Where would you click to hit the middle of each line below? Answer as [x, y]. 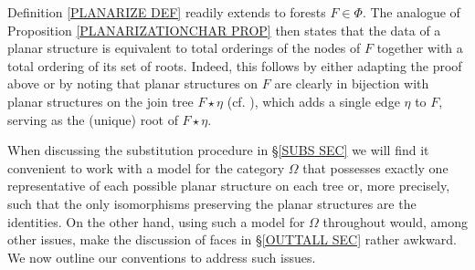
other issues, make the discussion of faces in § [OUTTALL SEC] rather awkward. [232, 239]
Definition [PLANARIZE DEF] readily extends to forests [167, 12]
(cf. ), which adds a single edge [313, 101]
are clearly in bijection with [352, 83]
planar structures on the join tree [100, 101]
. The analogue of [411, 12]
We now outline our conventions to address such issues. [162, 257]
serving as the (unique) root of [93, 119]
